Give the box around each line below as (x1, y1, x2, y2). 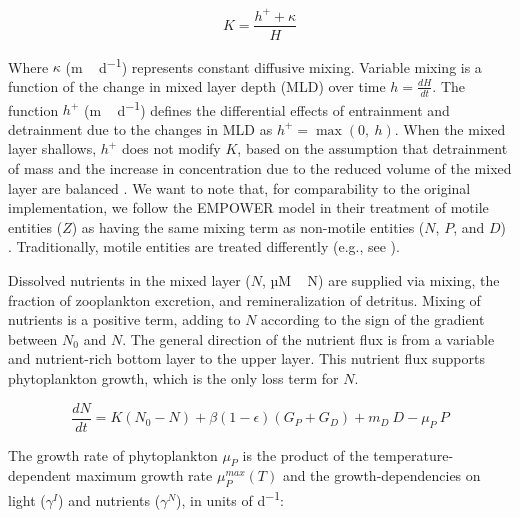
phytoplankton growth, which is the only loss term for (8, 368, 339, 389)
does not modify (121, 138, 221, 159)
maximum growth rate (75, 465, 213, 486)
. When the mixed (394, 118, 506, 139)
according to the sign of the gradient (261, 309, 485, 330)
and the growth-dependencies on (282, 465, 481, 486)
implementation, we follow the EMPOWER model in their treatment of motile (8, 197, 489, 218)
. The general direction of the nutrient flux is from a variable (122, 328, 495, 349)
